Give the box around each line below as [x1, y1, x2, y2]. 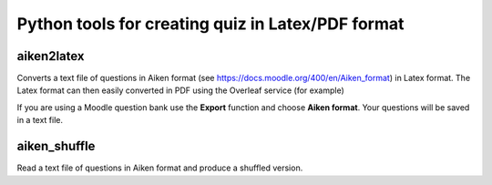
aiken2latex [16, 48, 86, 64]
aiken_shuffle [16, 139, 96, 154]
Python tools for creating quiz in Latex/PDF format [16, 14, 405, 34]
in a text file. [16, 115, 64, 126]
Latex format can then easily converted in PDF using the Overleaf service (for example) [16, 85, 345, 96]
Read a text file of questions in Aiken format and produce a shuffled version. [16, 162, 303, 173]
